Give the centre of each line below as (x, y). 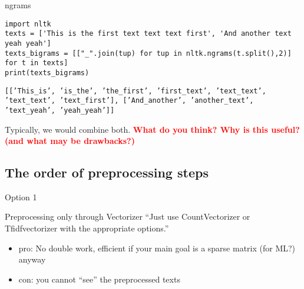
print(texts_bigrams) (47, 73)
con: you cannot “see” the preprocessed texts (99, 279)
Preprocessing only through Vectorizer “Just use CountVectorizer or (128, 216)
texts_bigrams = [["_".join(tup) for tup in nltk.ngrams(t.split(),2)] (148, 53)
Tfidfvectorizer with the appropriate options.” (87, 228)
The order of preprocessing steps (107, 172)
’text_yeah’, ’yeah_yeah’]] (60, 110)
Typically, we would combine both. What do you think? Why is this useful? (152, 129)
